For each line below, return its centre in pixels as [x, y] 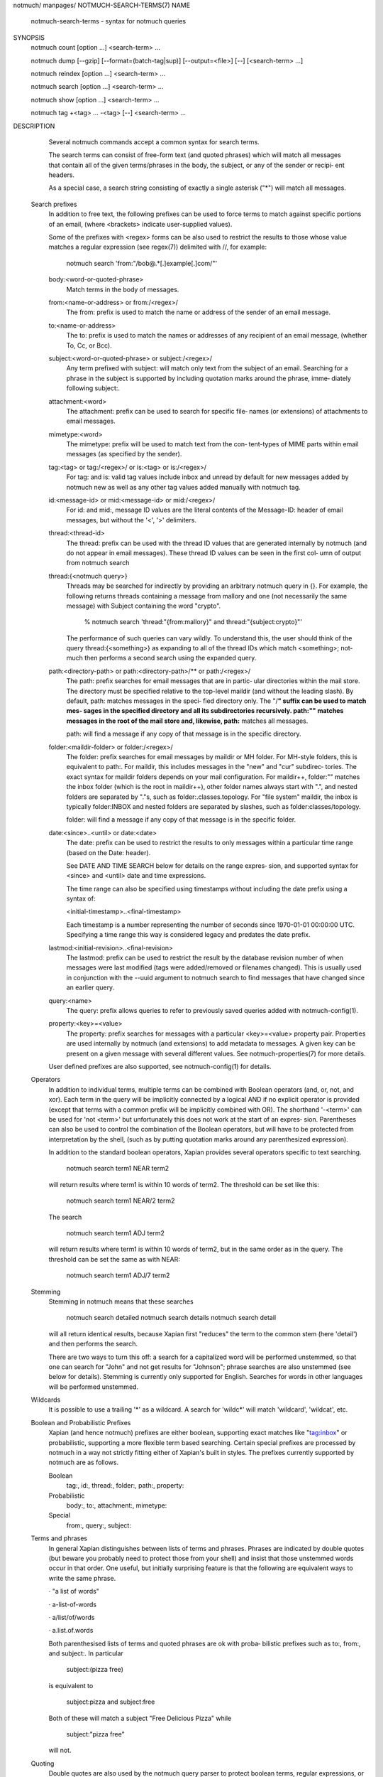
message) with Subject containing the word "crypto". [144, 606]
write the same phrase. [82, 1578]
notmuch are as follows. [84, 1462]
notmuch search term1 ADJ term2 [115, 1233]
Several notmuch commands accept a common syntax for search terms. [154, 141]
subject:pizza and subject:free [111, 1702]
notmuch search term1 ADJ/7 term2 [118, 1275]
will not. [60, 1750]
